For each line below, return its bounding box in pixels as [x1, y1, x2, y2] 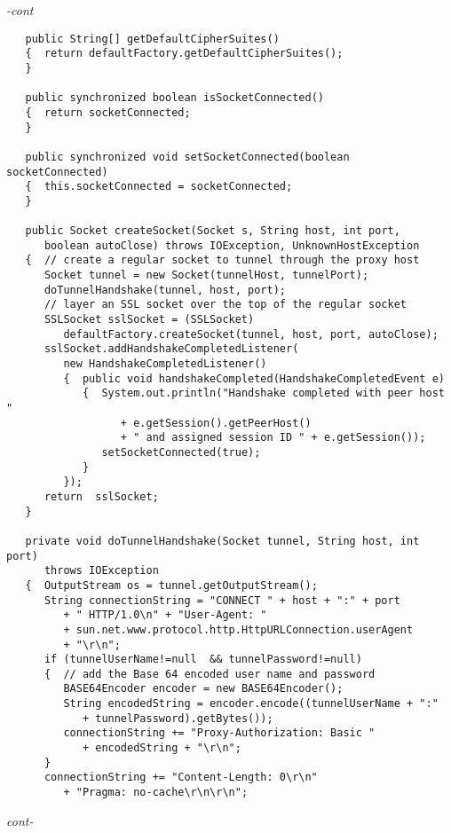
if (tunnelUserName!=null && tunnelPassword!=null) [44, 653, 362, 666]
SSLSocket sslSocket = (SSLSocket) [44, 313, 255, 326]
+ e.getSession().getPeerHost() [120, 416, 312, 429]
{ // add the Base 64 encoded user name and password [44, 667, 376, 680]
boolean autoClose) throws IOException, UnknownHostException [44, 239, 420, 252]
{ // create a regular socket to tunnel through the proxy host [25, 254, 420, 267]
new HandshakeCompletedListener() [63, 358, 267, 371]
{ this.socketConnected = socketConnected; [25, 180, 293, 193]
